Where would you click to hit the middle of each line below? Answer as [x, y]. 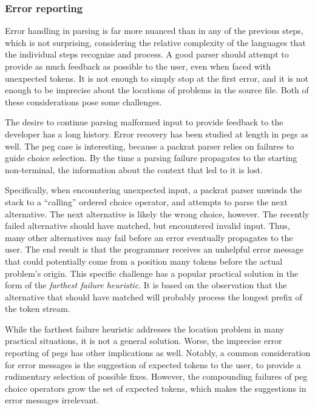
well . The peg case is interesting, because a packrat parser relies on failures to [150, 146]
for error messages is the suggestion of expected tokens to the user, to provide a [153, 364]
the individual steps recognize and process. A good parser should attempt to [147, 54]
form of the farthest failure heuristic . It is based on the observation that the [146, 285]
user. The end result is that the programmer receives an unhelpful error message [154, 249]
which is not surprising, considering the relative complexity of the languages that [155, 42]
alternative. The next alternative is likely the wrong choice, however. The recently [157, 213]
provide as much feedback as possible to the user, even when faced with [138, 66]
